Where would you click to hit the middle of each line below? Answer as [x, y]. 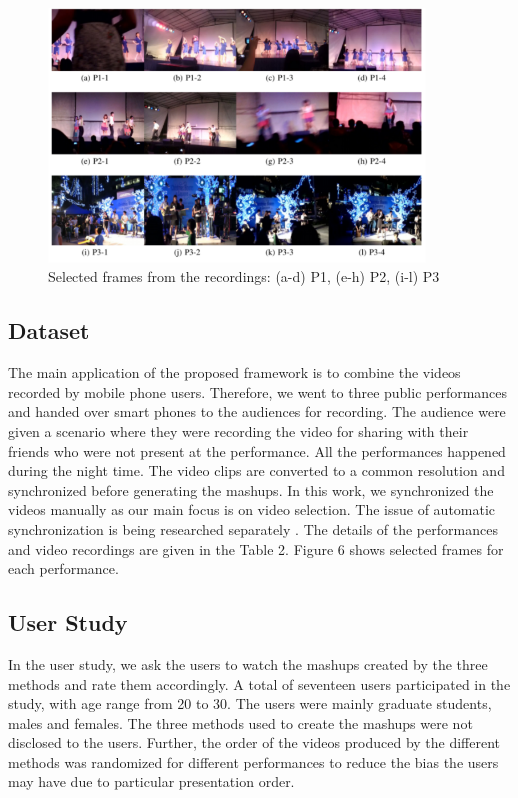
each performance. [63, 568]
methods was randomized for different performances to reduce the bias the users [253, 761]
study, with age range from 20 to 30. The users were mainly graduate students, [250, 703]
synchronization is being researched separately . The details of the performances [253, 528]
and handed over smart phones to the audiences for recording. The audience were [257, 411]
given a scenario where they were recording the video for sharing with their [238, 430]
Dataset [49, 330]
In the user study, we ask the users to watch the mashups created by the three [248, 663]
